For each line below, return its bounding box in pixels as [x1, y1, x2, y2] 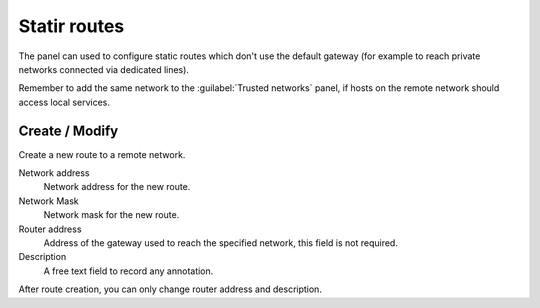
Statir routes [18, 15, 125, 37]
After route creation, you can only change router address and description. [18, 283, 322, 295]
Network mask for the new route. [43, 209, 180, 221]
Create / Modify [18, 122, 119, 139]
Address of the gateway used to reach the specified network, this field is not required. [43, 236, 399, 249]
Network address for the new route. [43, 181, 191, 193]
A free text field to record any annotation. [43, 265, 214, 277]
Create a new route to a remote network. [18, 148, 186, 160]
